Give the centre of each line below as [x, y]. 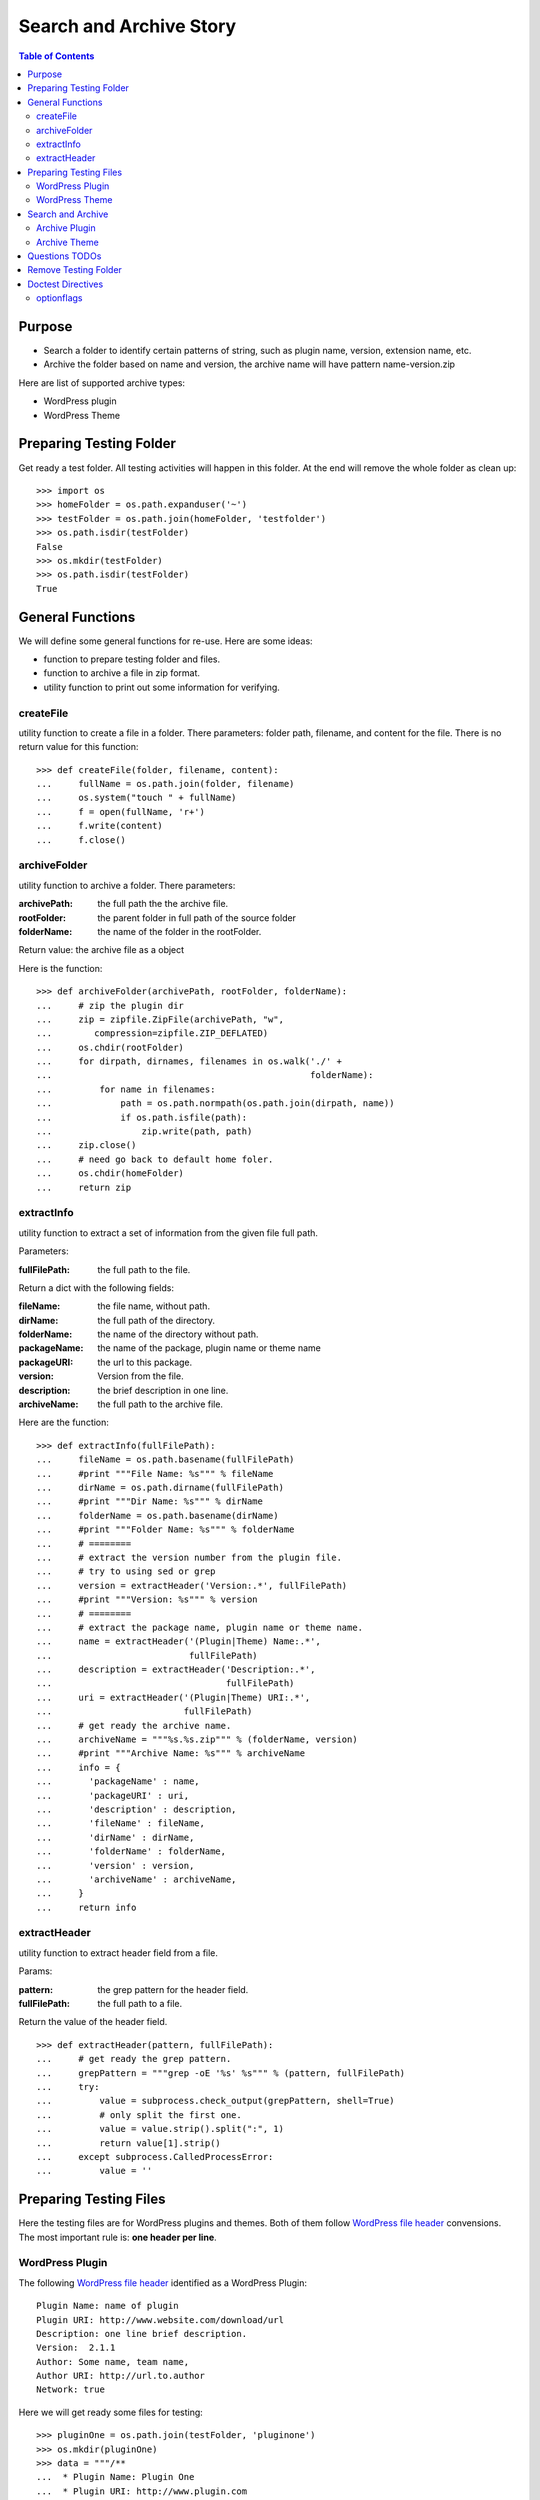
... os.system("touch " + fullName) [136, 798]
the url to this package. [145, 1362]
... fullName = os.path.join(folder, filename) [165, 784]
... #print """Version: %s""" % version [147, 1599]
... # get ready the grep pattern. [134, 2059]
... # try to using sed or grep [126, 1571]
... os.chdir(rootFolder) [110, 1047]
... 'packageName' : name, [118, 1781]
